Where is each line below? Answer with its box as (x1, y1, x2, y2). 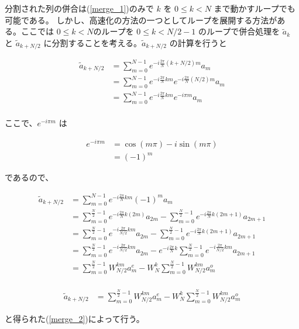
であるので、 (5, 171, 54, 183)
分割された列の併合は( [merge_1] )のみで (5, 2, 154, 14)
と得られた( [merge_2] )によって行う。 (5, 312, 145, 324)
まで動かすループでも (214, 2, 295, 14)
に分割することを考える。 (43, 36, 142, 49)
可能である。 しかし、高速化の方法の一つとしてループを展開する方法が (5, 13, 277, 26)
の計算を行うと (169, 36, 227, 49)
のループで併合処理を (198, 25, 280, 37)
